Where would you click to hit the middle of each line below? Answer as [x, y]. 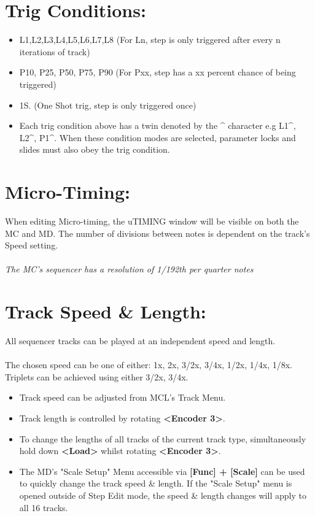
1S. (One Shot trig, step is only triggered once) [108, 105]
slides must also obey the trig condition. [95, 149]
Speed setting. [32, 245]
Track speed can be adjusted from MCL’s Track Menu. [122, 397]
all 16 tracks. [44, 507]
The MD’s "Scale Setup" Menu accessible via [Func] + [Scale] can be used [162, 471]
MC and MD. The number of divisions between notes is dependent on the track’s [157, 233]
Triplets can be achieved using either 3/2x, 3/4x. [97, 376]
